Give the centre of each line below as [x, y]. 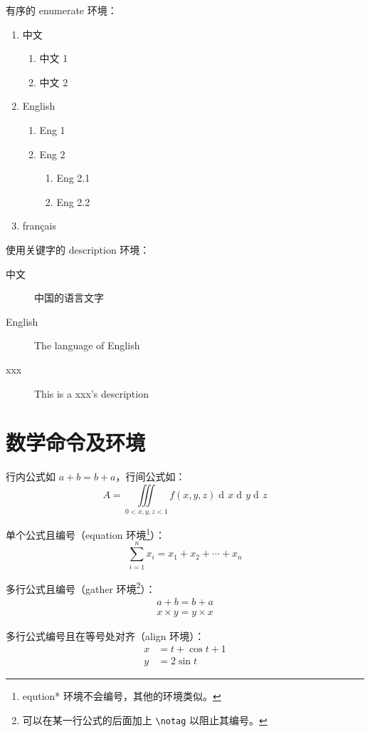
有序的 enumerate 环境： [62, 10]
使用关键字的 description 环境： [78, 249]
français [39, 226]
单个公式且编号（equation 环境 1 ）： [86, 533]
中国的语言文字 [69, 298]
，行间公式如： [150, 476]
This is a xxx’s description [91, 393]
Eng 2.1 [73, 178]
